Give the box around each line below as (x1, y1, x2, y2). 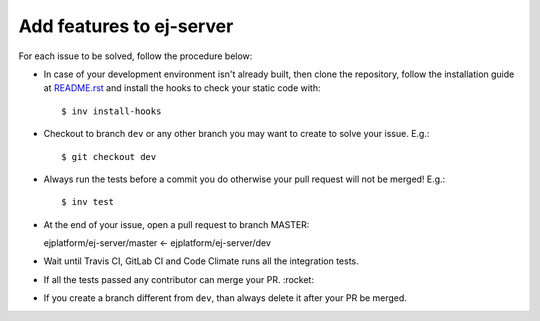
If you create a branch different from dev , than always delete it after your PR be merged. (43, 292, 407, 304)
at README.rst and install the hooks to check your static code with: (43, 82, 321, 94)
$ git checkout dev (61, 151, 157, 162)
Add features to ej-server (18, 15, 234, 37)
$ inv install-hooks (61, 105, 162, 117)
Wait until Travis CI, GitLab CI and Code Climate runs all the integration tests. (43, 255, 359, 267)
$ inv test (61, 196, 115, 208)
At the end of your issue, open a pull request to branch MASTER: (43, 218, 310, 230)
